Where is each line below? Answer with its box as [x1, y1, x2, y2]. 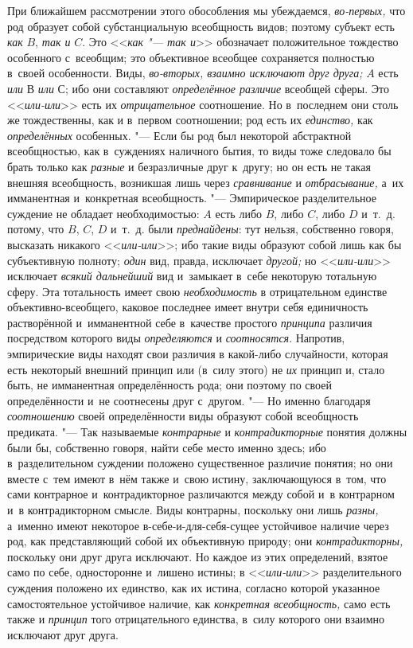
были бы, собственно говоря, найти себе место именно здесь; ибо [7, 439, 326, 455]
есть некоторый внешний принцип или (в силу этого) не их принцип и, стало [7, 361, 385, 377]
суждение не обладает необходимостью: [7, 205, 200, 221]
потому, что [7, 221, 64, 237]
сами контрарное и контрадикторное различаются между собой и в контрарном [7, 486, 395, 502]
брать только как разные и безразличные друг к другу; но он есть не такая [7, 158, 371, 174]
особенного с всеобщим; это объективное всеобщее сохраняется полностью [7, 49, 375, 65]
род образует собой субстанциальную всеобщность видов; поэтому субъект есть [7, 18, 395, 34]
